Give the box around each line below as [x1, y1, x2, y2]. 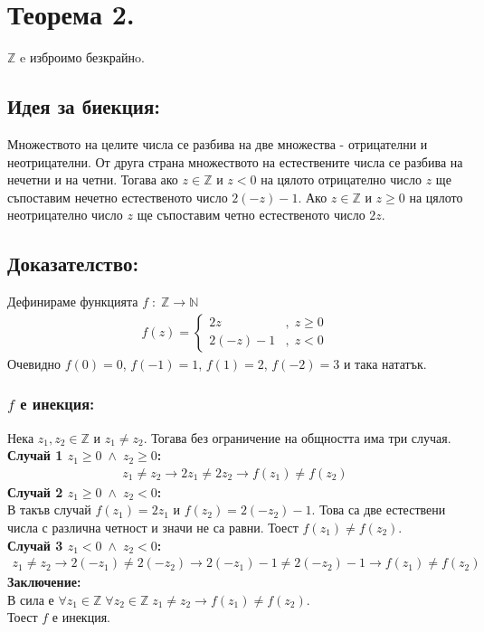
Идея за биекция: [7, 92, 160, 120]
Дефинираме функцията [7, 292, 138, 311]
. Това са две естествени [311, 500, 446, 519]
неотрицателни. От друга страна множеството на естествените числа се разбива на [7, 152, 463, 171]
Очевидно [7, 354, 62, 373]
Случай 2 [7, 482, 63, 501]
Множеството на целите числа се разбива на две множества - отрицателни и [7, 134, 428, 153]
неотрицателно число [7, 205, 123, 224]
